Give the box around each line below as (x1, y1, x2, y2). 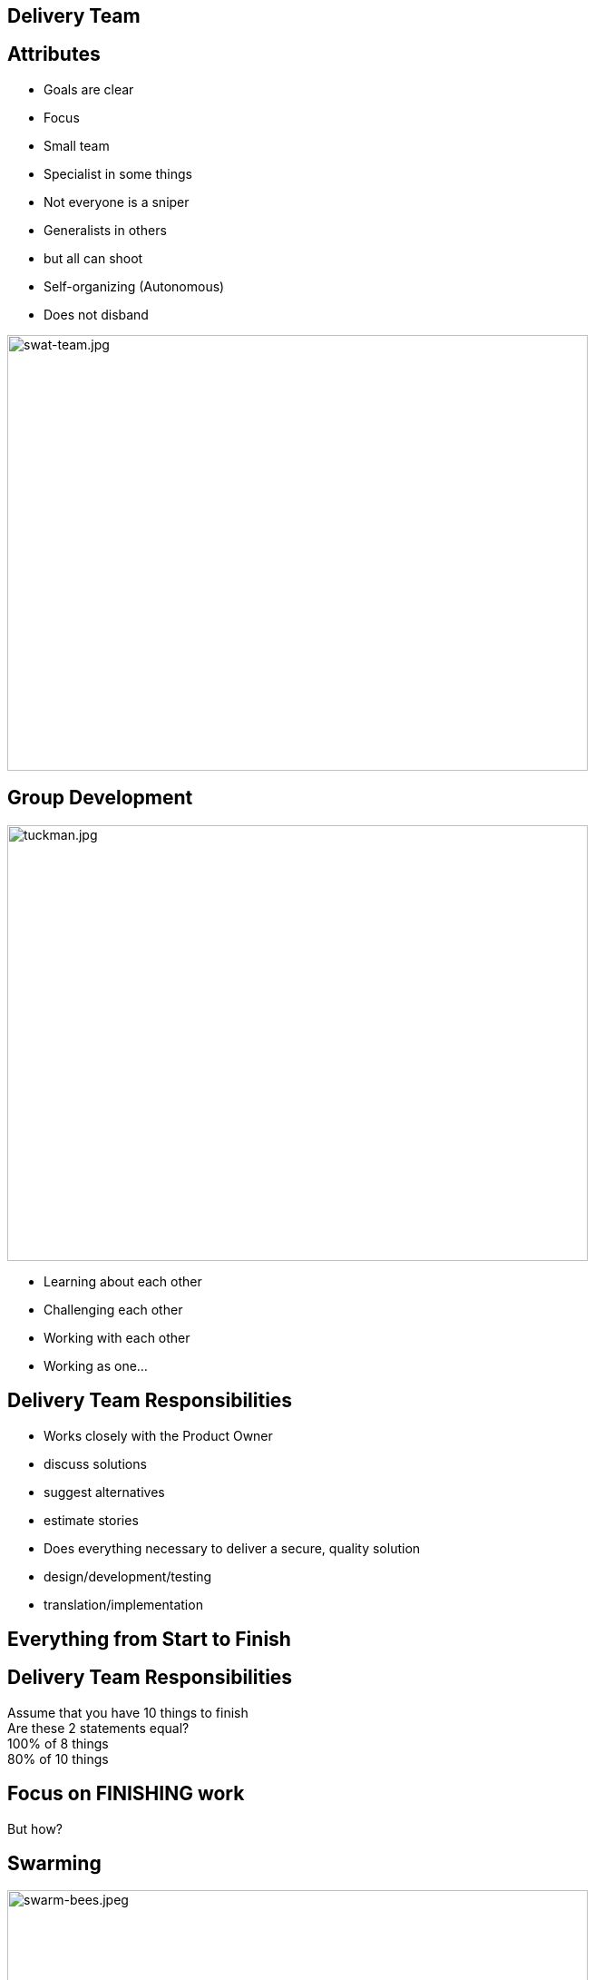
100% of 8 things (7, 1735, 109, 1751)
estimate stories (44, 1512, 139, 1528)
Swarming (7, 1852, 102, 1876)
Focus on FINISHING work (7, 1782, 245, 1806)
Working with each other (44, 1329, 190, 1345)
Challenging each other (44, 1301, 183, 1317)
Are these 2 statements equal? (7, 1719, 190, 1736)
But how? (7, 1820, 63, 1837)
